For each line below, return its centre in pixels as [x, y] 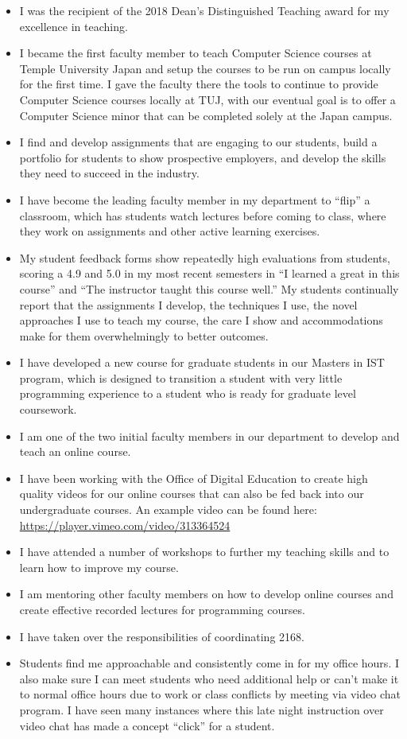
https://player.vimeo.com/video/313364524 [125, 525]
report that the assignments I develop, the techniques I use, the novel [188, 304]
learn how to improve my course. [99, 567]
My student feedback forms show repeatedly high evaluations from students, [205, 257]
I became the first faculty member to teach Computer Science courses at [196, 53]
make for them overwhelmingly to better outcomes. [144, 335]
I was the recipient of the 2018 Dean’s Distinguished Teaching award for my [204, 10]
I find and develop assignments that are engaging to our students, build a [198, 142]
